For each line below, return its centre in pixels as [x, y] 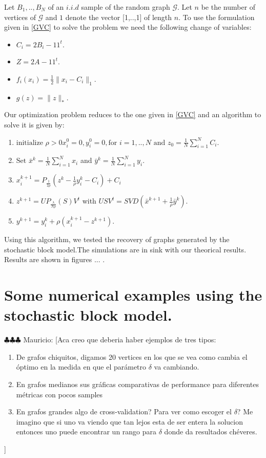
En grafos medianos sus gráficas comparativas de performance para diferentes [137, 384]
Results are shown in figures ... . [55, 259]
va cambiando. [177, 367]
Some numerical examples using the [133, 295]
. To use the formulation [217, 17]
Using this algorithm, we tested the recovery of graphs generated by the [117, 239]
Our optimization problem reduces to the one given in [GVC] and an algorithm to [133, 114]
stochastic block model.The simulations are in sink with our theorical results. [125, 249]
